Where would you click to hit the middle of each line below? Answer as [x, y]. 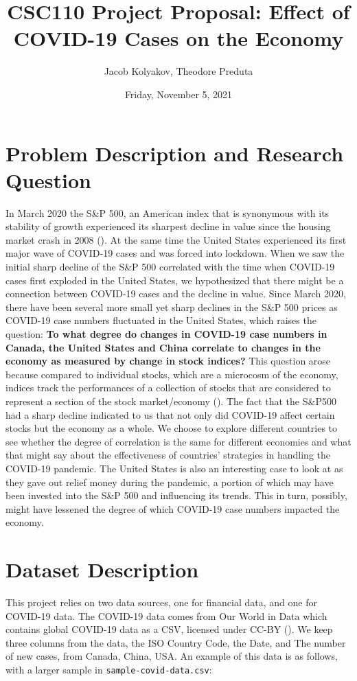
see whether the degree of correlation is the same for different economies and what [178, 441]
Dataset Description [102, 569]
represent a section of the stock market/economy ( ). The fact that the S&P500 [171, 401]
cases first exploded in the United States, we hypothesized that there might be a [175, 280]
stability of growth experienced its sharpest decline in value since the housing [168, 226]
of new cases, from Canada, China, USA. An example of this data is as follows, [172, 656]
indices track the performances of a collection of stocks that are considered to [168, 388]
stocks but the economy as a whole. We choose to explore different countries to [172, 428]
